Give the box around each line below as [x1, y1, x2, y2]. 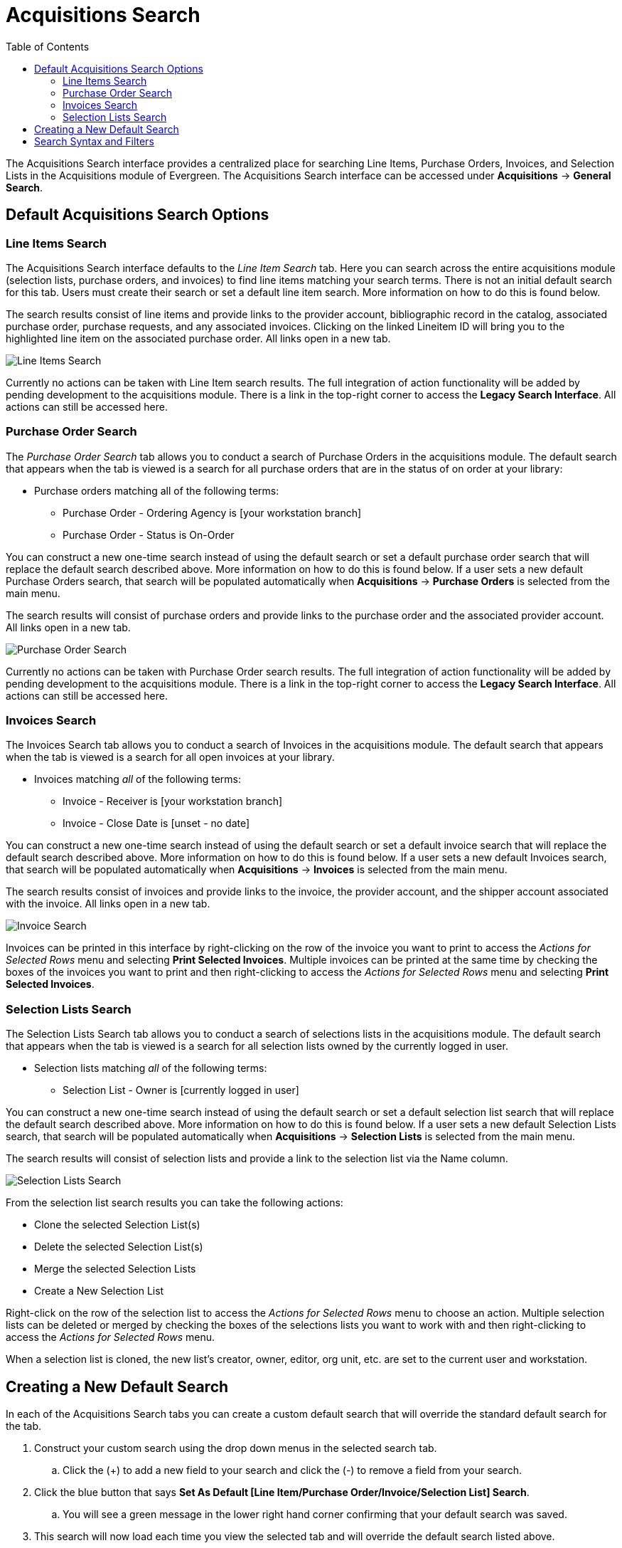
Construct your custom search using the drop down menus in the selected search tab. [34, 1442, 437, 1455]
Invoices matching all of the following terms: [34, 773, 242, 786]
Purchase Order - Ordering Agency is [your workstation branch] [63, 506, 362, 519]
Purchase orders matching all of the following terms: [34, 484, 279, 497]
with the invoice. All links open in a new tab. [6, 897, 210, 910]
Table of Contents [6, 40, 90, 53]
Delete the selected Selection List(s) [34, 1241, 203, 1253]
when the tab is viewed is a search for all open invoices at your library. [6, 751, 335, 764]
